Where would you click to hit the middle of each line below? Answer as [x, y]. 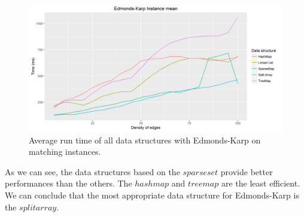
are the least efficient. [261, 183]
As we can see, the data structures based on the [92, 171]
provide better [247, 171]
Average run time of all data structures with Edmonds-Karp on [145, 140]
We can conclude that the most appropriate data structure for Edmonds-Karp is [152, 195]
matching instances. [65, 152]
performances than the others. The [69, 183]
